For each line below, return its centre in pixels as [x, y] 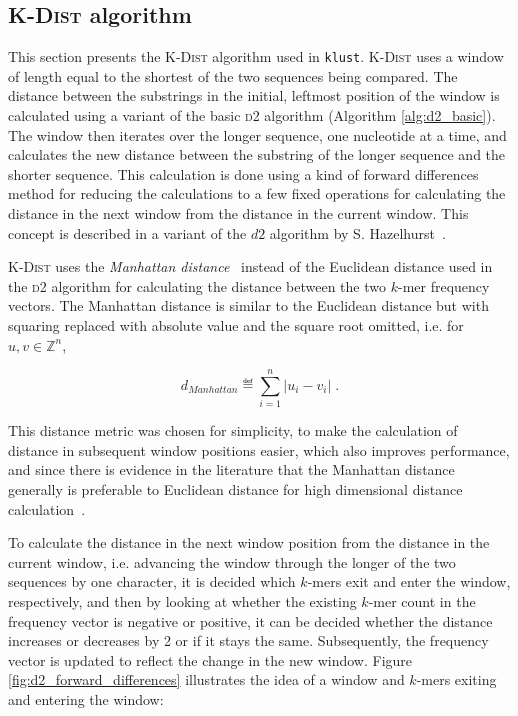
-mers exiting [456, 679]
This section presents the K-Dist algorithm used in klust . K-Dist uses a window [256, 56]
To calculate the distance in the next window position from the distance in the [249, 542]
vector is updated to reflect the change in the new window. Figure [210, 659]
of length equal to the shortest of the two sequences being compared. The [233, 75]
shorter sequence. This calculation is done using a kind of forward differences [243, 173]
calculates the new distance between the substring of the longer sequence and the [257, 154]
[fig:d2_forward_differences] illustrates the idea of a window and [206, 679]
